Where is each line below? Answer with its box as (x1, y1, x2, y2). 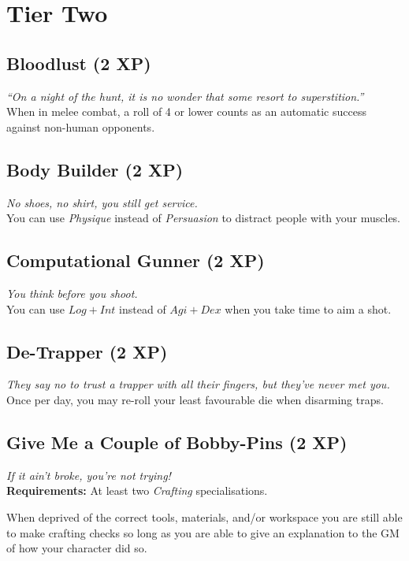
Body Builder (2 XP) (6, 157, 184, 181)
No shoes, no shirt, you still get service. (6, 194, 198, 210)
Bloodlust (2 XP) (6, 50, 151, 75)
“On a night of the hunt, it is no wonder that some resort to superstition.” (6, 87, 364, 104)
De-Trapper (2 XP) (6, 339, 168, 363)
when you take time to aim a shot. (225, 300, 392, 317)
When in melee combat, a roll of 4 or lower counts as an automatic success (6, 103, 366, 120)
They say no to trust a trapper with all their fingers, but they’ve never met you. (6, 376, 390, 392)
